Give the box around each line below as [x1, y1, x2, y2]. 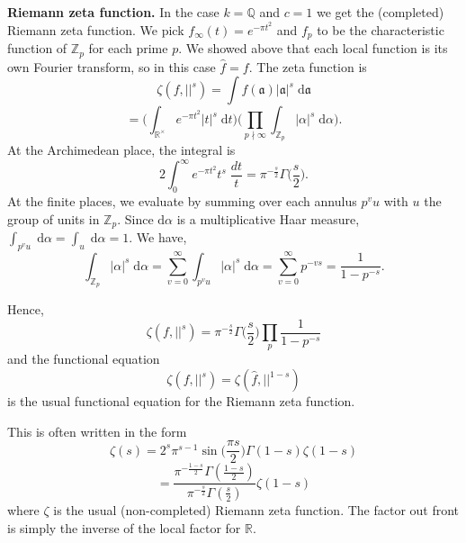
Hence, [7, 300, 44, 319]
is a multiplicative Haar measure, [176, 209, 360, 228]
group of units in [7, 209, 100, 228]
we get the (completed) [317, 3, 444, 21]
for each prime [88, 39, 168, 58]
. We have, [129, 228, 187, 247]
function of [7, 39, 67, 58]
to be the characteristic [317, 20, 444, 39]
